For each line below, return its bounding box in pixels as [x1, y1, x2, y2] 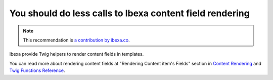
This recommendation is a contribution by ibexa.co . [23, 37, 130, 43]
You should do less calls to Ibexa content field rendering [9, 8, 250, 19]
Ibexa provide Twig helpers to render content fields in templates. [9, 51, 144, 57]
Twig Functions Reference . [9, 67, 65, 73]
